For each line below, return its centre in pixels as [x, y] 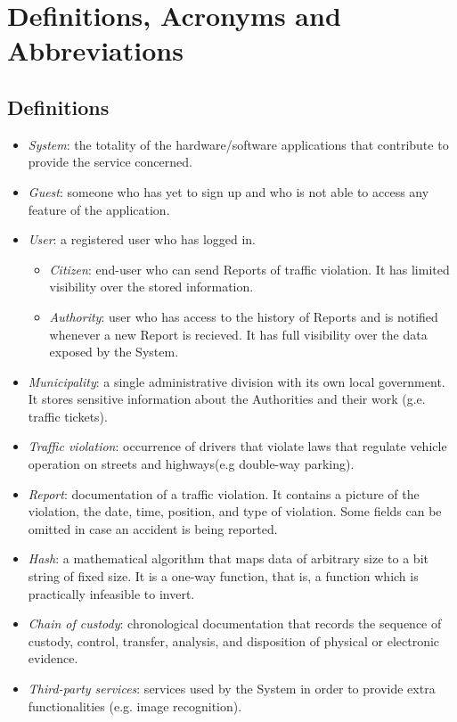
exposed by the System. [114, 352]
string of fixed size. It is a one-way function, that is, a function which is [223, 576]
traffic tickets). [68, 416]
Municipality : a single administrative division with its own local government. [237, 381]
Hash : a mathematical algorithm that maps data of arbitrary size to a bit [228, 558]
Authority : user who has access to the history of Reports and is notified [244, 316]
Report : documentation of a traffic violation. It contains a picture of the [224, 493]
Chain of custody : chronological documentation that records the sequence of [235, 624]
